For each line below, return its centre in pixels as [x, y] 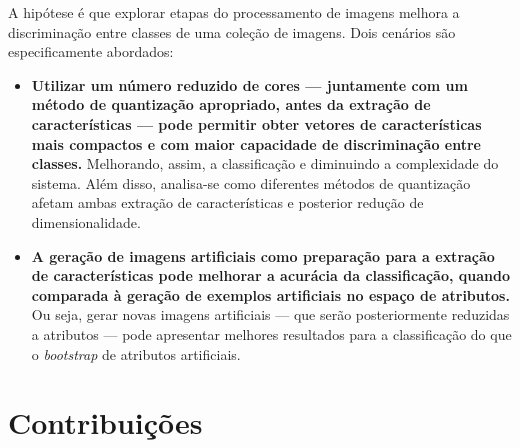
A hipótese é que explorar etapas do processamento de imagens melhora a [234, 12]
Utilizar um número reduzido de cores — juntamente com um [249, 84]
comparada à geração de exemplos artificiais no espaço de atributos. [270, 294]
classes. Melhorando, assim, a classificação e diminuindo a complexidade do [265, 163]
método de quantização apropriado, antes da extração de [231, 104]
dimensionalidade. [86, 221]
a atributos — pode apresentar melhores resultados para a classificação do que [271, 333]
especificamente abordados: [91, 51]
